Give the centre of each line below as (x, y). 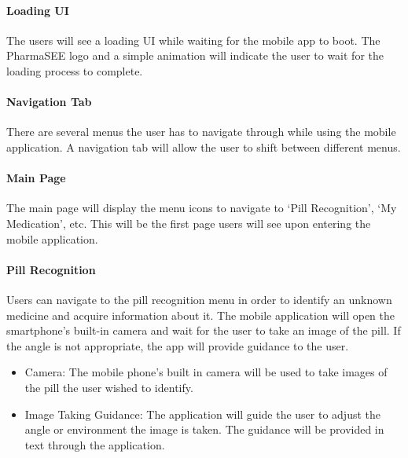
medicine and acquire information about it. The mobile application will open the (201, 315)
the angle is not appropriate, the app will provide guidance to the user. (178, 345)
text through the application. (95, 444)
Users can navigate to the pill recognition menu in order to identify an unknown (199, 299)
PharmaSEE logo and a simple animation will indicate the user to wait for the (195, 55)
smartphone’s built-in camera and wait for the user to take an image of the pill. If (204, 330)
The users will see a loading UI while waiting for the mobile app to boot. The (193, 40)
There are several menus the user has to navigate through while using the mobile (201, 132)
